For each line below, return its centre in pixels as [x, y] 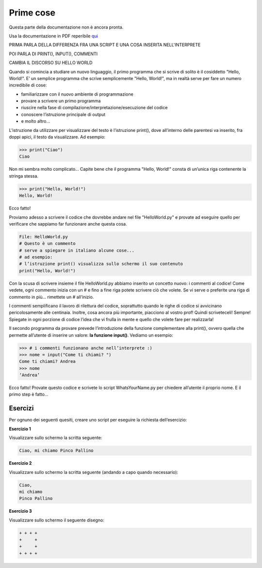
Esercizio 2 [20, 463]
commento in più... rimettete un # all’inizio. [51, 297]
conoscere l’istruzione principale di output [63, 114]
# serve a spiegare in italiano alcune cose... [77, 250]
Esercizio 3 [20, 511]
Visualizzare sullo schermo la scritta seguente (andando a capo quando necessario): [94, 472]
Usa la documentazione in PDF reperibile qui [53, 36]
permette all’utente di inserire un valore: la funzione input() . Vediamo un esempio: [91, 335]
